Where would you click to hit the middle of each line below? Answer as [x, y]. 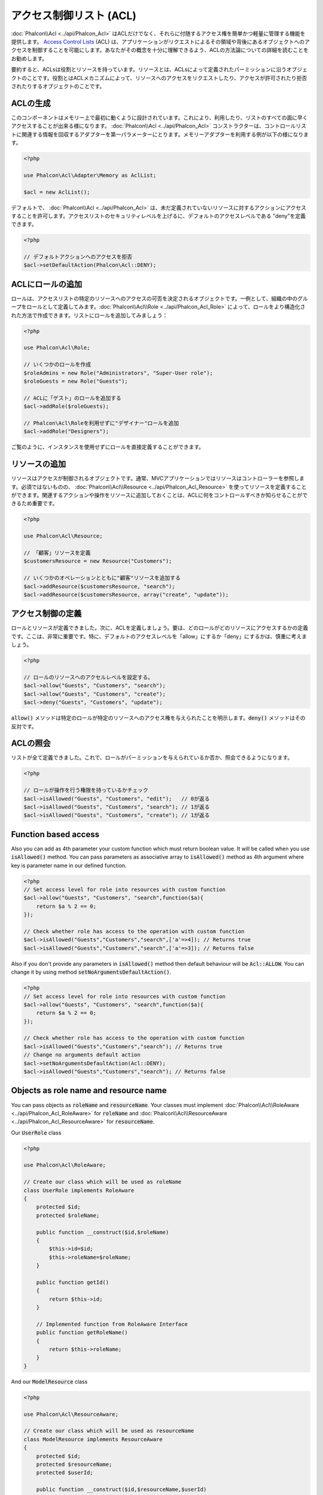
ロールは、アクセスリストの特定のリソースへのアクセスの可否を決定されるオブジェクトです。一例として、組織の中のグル [159, 298]
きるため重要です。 [34, 504]
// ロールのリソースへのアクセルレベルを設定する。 [89, 677]
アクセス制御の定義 [46, 614]
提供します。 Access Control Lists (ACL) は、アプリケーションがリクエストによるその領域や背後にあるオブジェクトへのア [161, 41]
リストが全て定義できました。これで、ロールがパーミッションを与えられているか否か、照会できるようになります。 [152, 758]
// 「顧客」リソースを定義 [57, 553]
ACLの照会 [31, 744]
